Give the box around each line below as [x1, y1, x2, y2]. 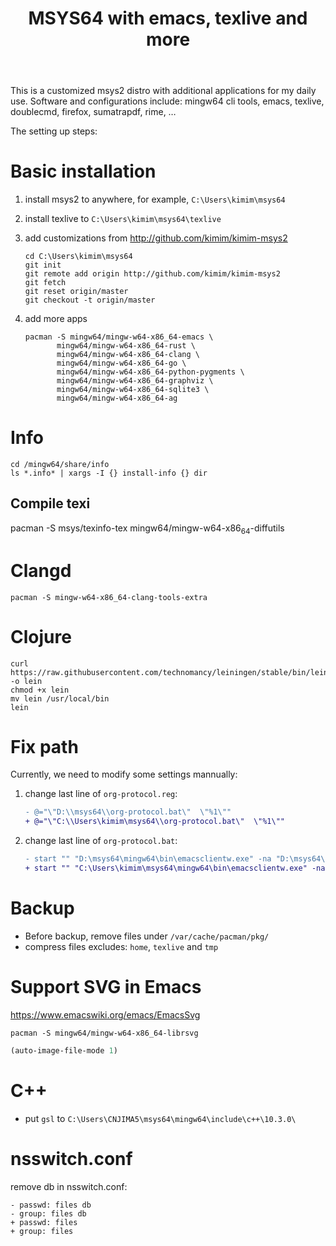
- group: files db [10, 1208, 87, 1219]
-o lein [10, 676, 43, 686]
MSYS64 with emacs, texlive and [28, 7, 308, 30]
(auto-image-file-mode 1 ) [10, 1045, 118, 1056]
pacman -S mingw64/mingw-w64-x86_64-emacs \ [24, 332, 214, 342]
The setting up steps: [10, 125, 98, 137]
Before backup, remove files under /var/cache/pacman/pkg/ [24, 930, 270, 942]
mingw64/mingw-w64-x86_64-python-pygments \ [56, 367, 245, 377]
